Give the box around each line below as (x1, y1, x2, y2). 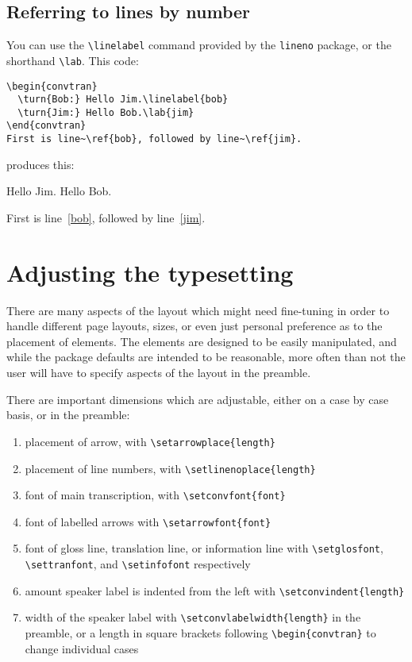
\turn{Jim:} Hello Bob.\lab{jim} (17, 106, 194, 118)
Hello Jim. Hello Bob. (6, 183, 112, 199)
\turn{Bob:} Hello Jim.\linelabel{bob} (17, 94, 229, 106)
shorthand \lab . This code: (6, 52, 139, 68)
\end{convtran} (6, 120, 87, 132)
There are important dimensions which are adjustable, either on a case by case (6, 391, 389, 407)
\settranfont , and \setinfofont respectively (25, 556, 251, 572)
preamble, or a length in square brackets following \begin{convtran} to (25, 625, 376, 641)
